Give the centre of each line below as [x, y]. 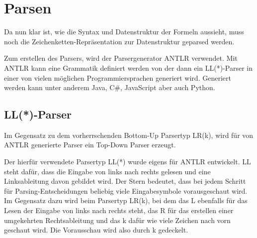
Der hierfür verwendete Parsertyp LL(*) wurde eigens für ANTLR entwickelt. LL [128, 162]
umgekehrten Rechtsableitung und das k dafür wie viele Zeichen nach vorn [117, 220]
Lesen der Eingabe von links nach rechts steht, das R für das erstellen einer [119, 210]
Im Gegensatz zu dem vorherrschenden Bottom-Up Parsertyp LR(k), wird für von [129, 135]
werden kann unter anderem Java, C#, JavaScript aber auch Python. [110, 87]
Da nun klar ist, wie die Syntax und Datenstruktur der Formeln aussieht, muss [124, 32]
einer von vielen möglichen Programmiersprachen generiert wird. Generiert [118, 77]
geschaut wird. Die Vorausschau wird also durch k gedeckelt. [96, 230]
